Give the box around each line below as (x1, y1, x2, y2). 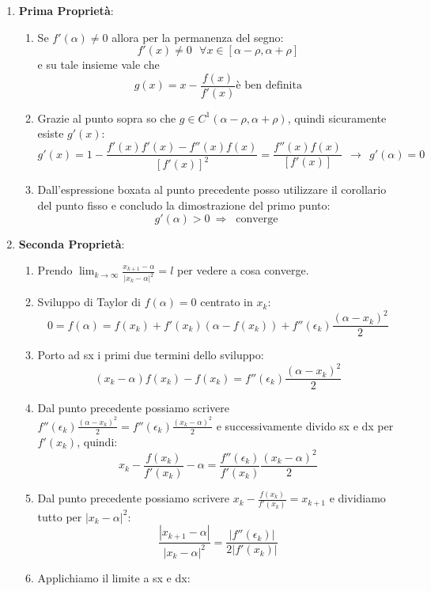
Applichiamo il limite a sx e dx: (37, 569, 191, 585)
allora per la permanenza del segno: (112, 28, 284, 45)
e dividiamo (329, 490, 386, 506)
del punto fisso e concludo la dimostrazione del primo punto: (37, 197, 331, 214)
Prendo (37, 262, 73, 278)
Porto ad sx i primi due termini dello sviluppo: (37, 347, 264, 363)
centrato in (200, 294, 253, 310)
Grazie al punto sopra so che (37, 109, 176, 126)
